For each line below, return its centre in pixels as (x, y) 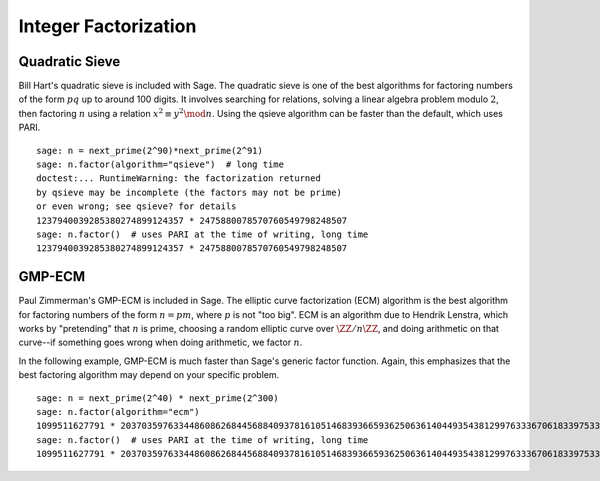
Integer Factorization (107, 26)
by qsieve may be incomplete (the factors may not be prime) (189, 192)
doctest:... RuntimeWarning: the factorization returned (179, 178)
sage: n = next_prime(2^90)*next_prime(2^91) (150, 150)
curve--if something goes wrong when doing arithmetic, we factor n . (160, 342)
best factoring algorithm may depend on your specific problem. (149, 375)
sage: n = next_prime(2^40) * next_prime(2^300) (157, 398)
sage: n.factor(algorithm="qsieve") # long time (160, 164)
